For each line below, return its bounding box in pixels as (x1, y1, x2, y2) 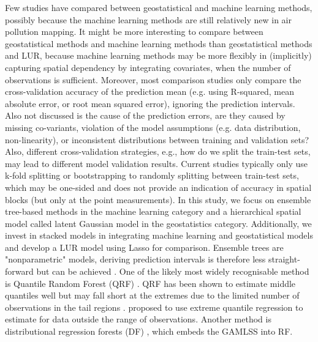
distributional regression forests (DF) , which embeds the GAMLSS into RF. (5, 325, 293, 338)
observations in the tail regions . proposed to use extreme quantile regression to (5, 300, 303, 313)
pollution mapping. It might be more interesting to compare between (5, 25, 263, 38)
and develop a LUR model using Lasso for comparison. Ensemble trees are (5, 240, 284, 253)
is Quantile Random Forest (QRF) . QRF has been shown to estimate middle (5, 277, 296, 289)
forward (5, 265, 34, 278)
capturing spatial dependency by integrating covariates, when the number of (5, 61, 291, 73)
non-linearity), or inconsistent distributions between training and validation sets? (5, 133, 309, 146)
